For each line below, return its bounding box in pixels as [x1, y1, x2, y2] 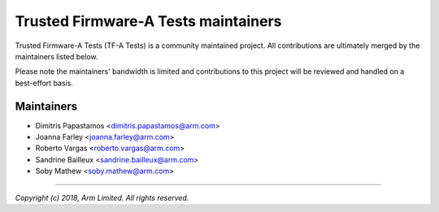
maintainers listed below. [15, 51, 98, 61]
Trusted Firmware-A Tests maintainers [15, 12, 282, 30]
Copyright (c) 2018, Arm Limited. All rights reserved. [15, 193, 189, 202]
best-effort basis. [15, 78, 73, 88]
